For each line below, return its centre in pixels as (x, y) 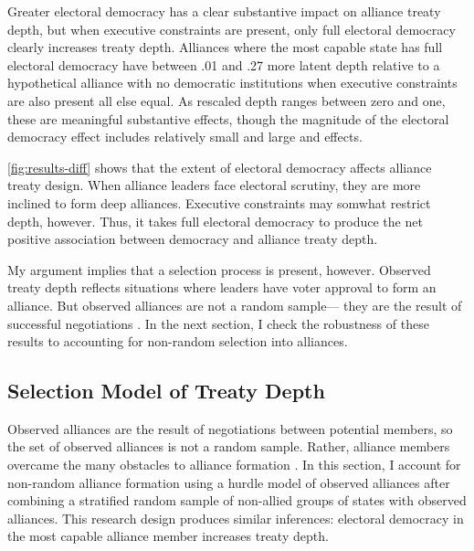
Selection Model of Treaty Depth (166, 391)
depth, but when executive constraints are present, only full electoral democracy (232, 29)
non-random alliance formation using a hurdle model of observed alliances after (229, 482)
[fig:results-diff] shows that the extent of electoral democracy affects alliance (220, 167)
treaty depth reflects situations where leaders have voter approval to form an (222, 287)
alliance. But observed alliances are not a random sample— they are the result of (235, 305)
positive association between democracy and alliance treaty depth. (193, 239)
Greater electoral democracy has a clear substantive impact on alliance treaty (224, 11)
